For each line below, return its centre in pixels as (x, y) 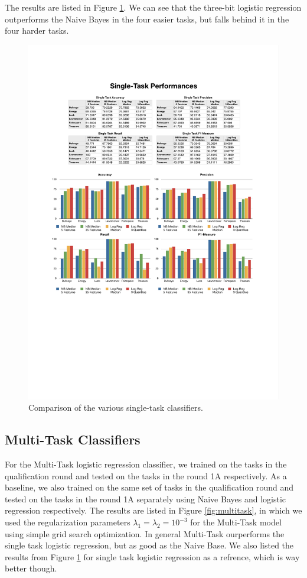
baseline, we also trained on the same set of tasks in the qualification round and (149, 487)
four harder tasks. (37, 30)
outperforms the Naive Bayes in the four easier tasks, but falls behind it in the (147, 19)
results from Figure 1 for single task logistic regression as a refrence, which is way (152, 556)
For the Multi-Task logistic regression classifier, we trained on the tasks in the (146, 464)
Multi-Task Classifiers (73, 439)
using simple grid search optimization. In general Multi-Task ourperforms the (145, 533)
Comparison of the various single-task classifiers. (116, 407)
